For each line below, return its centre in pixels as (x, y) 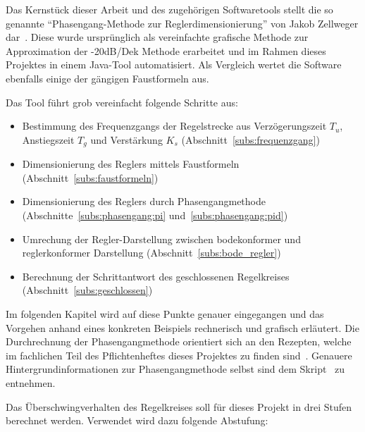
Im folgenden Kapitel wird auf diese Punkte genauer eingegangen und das (165, 313)
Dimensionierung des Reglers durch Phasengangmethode (144, 201)
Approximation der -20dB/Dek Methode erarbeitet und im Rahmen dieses (166, 50)
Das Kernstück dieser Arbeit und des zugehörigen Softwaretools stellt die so (169, 9)
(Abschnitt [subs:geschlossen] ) (87, 290)
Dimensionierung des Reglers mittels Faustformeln (131, 164)
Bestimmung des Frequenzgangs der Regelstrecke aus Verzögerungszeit (174, 126)
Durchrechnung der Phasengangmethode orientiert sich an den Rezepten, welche (179, 341)
